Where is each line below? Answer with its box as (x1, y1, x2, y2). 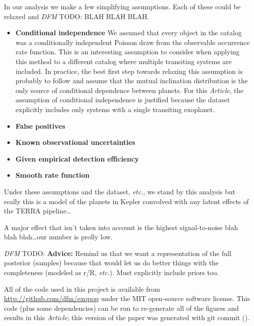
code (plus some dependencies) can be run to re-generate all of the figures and (4, 303, 239, 313)
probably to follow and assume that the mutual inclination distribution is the (15, 75, 248, 86)
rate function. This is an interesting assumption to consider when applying (15, 47, 240, 57)
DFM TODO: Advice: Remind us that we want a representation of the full (4, 248, 231, 258)
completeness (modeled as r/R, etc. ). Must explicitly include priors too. (4, 267, 219, 278)
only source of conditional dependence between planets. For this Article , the (15, 85, 244, 95)
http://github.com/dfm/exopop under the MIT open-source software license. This (4, 293, 250, 303)
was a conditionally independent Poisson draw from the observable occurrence (15, 37, 250, 47)
